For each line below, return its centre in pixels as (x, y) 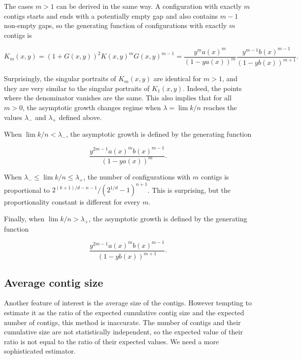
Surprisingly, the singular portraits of (60, 78)
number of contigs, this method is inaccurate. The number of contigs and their (122, 322)
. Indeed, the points (212, 88)
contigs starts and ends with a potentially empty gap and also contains (111, 15)
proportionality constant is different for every (72, 202)
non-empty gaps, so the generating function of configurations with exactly (116, 25)
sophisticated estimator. (40, 351)
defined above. (80, 117)
